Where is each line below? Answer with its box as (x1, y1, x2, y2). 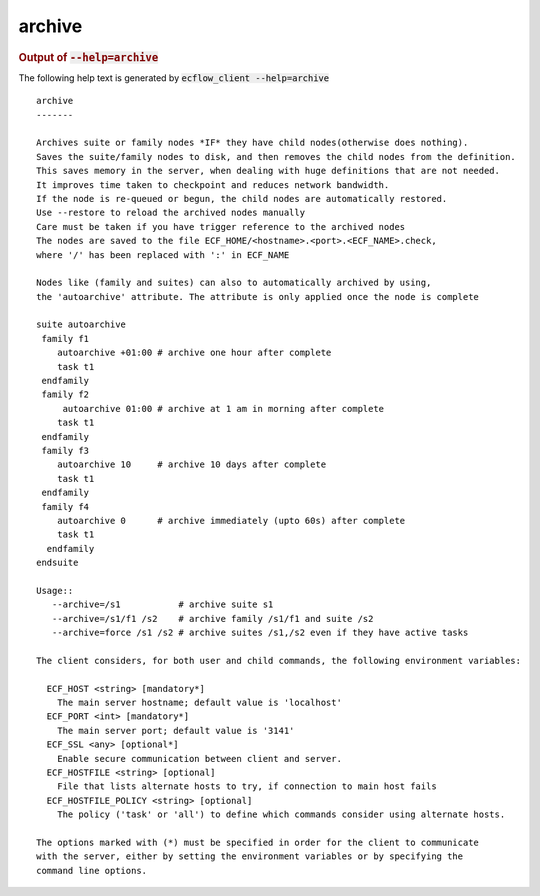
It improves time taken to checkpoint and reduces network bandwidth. (36, 179, 390, 190)
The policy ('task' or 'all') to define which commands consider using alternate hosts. (56, 809, 506, 820)
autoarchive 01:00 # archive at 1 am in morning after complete (62, 403, 385, 414)
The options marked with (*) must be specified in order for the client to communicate (36, 836, 480, 848)
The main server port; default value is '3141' (56, 725, 295, 736)
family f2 (41, 389, 90, 400)
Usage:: (36, 585, 74, 596)
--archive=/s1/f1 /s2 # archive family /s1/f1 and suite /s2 (51, 613, 374, 624)
